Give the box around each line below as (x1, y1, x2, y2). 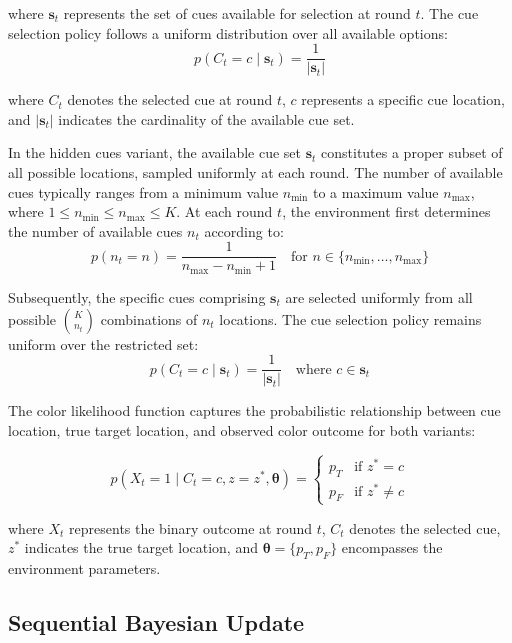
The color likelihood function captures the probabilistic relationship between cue (8, 400, 501, 421)
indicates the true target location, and (24, 537, 258, 558)
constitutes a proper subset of (321, 142, 503, 163)
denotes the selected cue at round (67, 89, 273, 110)
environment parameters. (8, 558, 161, 579)
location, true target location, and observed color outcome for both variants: (8, 419, 476, 440)
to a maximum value (312, 181, 439, 202)
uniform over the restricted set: (8, 333, 199, 354)
